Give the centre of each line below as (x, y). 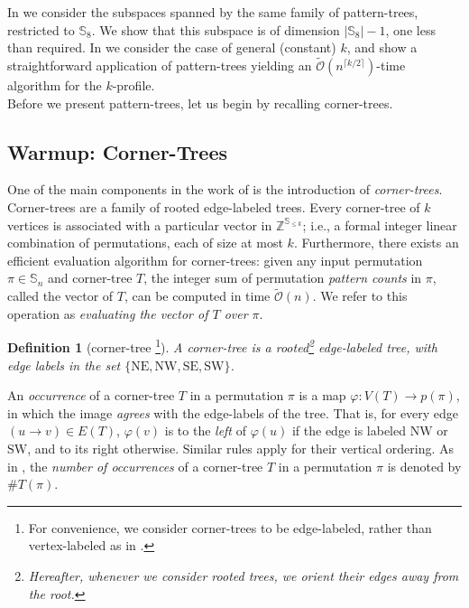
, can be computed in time (197, 296)
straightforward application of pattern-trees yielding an (160, 65)
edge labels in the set (64, 365)
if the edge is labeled (349, 430)
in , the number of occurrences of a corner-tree (135, 466)
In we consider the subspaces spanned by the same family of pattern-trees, (213, 12)
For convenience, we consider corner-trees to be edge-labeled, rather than (230, 527)
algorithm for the (55, 85)
